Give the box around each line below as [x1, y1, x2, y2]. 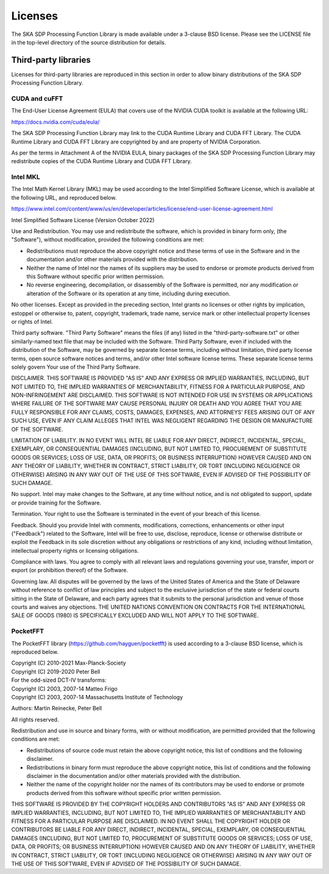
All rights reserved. [11, 716, 59, 723]
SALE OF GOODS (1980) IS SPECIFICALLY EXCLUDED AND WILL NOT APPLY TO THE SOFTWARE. [11, 612, 259, 619]
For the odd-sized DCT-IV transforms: [11, 676, 107, 684]
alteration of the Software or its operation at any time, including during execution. [26, 290, 231, 297]
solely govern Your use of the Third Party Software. [11, 363, 140, 371]
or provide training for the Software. [11, 499, 102, 506]
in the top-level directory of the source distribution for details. [11, 38, 166, 46]
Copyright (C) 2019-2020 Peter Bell [11, 668, 101, 675]
